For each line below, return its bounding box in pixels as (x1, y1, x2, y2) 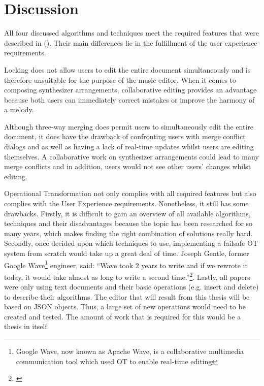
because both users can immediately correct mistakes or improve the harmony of (4, 94, 255, 105)
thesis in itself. (4, 321, 49, 332)
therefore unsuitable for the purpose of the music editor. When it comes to (4, 74, 237, 85)
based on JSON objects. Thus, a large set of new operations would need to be (4, 301, 246, 312)
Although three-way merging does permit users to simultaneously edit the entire (4, 121, 253, 132)
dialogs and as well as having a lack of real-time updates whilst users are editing (4, 141, 254, 152)
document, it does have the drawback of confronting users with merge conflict (4, 131, 246, 142)
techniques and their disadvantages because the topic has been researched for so (4, 218, 253, 229)
